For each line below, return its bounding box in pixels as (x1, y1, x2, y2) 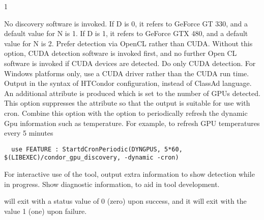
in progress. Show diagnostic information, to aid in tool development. (4, 178, 220, 189)
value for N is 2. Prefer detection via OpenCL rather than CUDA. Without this (4, 38, 253, 48)
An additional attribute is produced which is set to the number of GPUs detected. (4, 87, 260, 98)
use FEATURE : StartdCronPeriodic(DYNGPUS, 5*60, (11, 145, 183, 153)
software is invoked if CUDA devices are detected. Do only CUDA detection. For (4, 57, 256, 68)
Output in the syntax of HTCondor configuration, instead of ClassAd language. (4, 78, 252, 88)
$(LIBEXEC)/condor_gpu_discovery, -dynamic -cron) (4, 154, 179, 162)
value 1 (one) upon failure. (4, 205, 87, 216)
